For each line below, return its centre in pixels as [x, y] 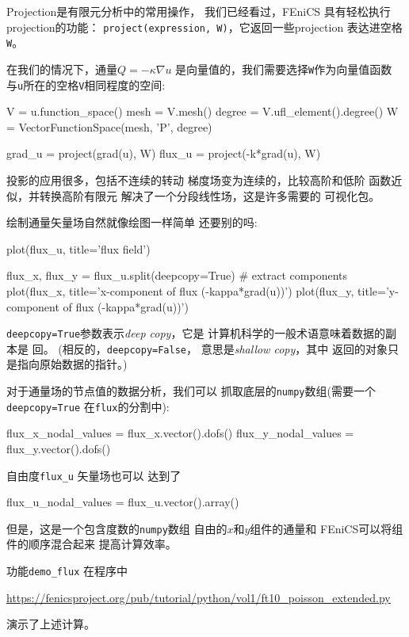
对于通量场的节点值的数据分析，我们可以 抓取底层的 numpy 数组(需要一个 [191, 391]
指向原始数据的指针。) [72, 364]
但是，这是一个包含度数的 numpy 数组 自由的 [117, 528]
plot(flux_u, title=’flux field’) [78, 248]
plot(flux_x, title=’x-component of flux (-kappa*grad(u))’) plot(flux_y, [180, 290]
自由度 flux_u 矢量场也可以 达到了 [94, 475]
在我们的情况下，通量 [62, 69]
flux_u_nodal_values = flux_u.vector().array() [123, 502]
